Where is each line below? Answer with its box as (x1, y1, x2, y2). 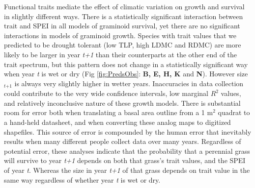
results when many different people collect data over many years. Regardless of (4, 136, 241, 146)
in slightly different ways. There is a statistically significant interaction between (4, 11, 243, 21)
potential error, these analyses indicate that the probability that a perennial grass (4, 145, 250, 156)
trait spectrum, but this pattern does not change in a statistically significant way (4, 59, 248, 69)
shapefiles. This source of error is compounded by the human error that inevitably (4, 126, 252, 137)
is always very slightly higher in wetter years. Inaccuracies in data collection (14, 78, 244, 88)
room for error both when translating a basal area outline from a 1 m (4, 107, 213, 117)
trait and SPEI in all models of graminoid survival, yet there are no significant (4, 21, 240, 31)
